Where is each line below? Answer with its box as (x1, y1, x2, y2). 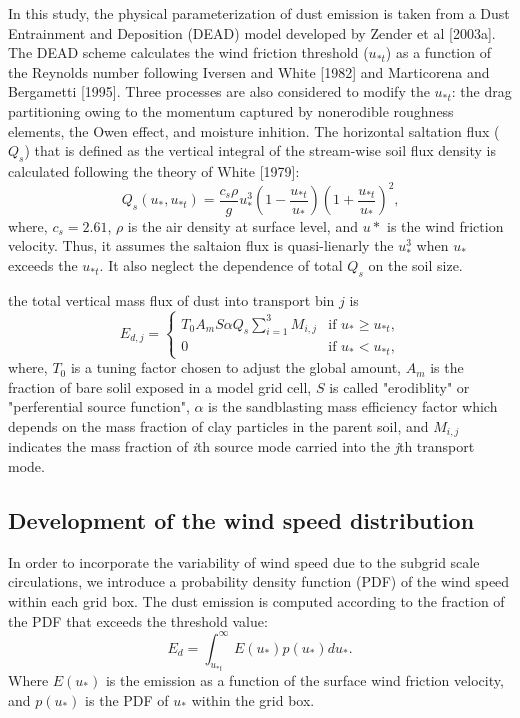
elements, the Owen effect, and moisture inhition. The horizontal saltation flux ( (8, 120, 500, 141)
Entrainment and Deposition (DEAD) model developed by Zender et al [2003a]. (8, 22, 496, 43)
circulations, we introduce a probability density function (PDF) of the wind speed (8, 571, 510, 592)
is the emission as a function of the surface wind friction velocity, (105, 670, 504, 691)
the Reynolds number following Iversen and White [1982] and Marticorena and (8, 61, 490, 82)
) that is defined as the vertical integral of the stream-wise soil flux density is (24, 140, 497, 161)
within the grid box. (191, 689, 315, 710)
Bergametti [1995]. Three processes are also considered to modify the (8, 81, 430, 102)
